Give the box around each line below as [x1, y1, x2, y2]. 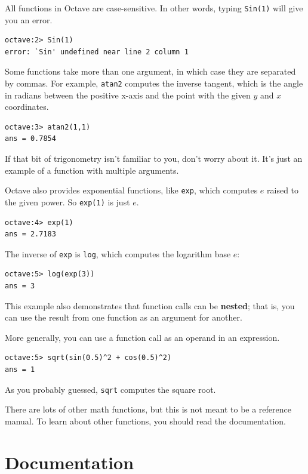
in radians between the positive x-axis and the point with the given [5, 88, 251, 101]
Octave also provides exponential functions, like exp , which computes [5, 184, 258, 196]
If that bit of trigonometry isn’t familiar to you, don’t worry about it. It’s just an [5, 152, 303, 165]
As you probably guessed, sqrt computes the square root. [5, 383, 216, 395]
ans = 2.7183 [5, 230, 56, 239]
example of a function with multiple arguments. [5, 164, 179, 176]
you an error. [5, 13, 53, 26]
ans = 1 [5, 365, 35, 374]
